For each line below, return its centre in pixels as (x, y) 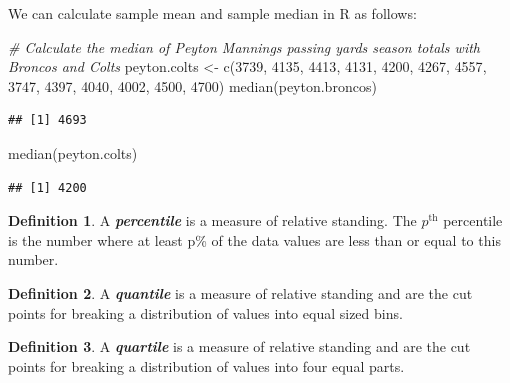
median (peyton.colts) (73, 152)
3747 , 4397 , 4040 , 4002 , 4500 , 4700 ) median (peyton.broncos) (192, 85)
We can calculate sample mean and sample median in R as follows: (212, 13)
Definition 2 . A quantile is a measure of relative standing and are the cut (240, 292)
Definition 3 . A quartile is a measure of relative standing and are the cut (239, 346)
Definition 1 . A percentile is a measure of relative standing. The (212, 220)
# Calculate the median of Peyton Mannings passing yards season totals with (244, 46)
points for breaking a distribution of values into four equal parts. (206, 365)
